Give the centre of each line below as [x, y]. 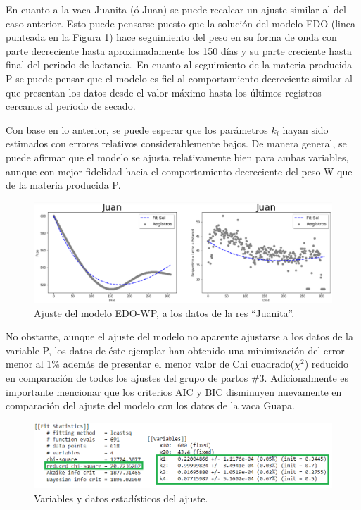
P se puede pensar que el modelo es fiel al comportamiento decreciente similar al [179, 78]
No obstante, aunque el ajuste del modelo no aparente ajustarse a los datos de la [180, 336]
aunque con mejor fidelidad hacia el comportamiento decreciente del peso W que [179, 171]
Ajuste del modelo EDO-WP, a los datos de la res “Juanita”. [164, 312]
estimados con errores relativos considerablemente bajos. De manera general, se [176, 143]
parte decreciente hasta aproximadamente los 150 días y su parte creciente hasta [179, 50]
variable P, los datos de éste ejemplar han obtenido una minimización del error [175, 350]
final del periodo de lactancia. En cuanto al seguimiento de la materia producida [179, 64]
